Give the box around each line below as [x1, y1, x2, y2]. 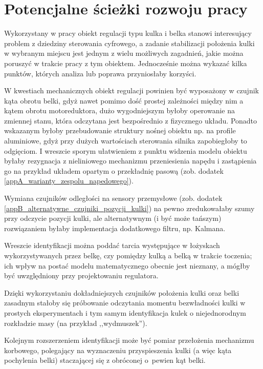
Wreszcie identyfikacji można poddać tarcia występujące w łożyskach [4, 240, 220, 251]
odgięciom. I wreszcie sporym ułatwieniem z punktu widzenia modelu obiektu [4, 145, 247, 156]
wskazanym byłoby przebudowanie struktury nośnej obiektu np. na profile [4, 125, 236, 136]
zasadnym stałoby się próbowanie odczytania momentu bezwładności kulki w [4, 297, 246, 308]
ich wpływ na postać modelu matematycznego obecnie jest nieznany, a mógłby [4, 260, 250, 271]
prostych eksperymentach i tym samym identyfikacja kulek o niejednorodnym [4, 307, 246, 318]
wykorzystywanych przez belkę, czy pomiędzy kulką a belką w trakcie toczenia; [4, 250, 252, 260]
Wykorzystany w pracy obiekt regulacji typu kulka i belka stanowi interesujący [4, 28, 252, 38]
